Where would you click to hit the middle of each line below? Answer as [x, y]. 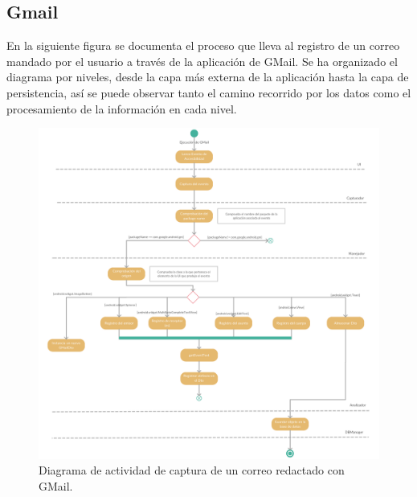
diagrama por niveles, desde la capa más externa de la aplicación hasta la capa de [208, 77]
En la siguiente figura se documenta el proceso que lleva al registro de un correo [203, 45]
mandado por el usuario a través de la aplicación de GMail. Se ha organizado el [202, 61]
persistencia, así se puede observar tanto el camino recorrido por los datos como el [209, 92]
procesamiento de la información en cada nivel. [122, 108]
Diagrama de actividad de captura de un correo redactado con [192, 470]
